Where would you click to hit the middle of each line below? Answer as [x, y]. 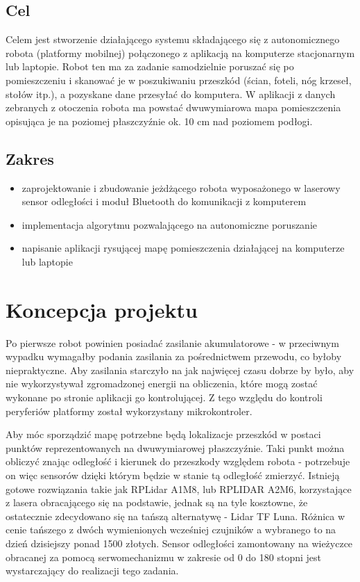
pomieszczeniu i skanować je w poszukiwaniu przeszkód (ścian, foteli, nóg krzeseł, [179, 80]
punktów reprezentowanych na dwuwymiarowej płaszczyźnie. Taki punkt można [175, 447]
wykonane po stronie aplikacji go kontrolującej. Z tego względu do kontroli [164, 397]
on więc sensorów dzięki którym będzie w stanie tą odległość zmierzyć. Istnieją [173, 475]
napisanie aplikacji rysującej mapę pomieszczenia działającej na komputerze [183, 248]
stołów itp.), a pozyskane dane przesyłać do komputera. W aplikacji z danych [171, 94]
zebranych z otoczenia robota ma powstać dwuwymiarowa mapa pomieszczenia [173, 107]
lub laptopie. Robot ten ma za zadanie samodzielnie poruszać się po [150, 66]
